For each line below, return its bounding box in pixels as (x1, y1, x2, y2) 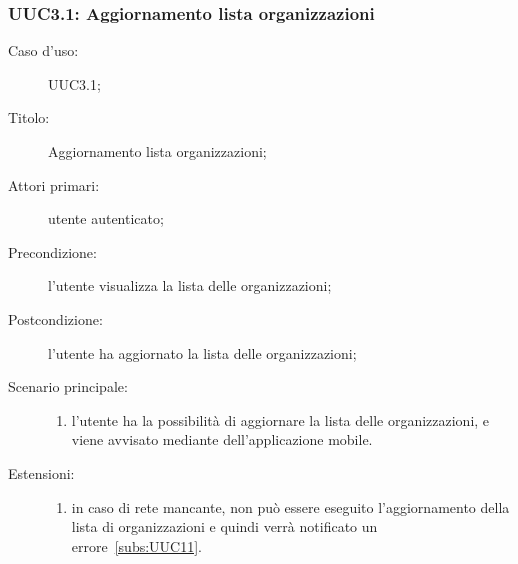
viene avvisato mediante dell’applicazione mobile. (71, 429, 373, 450)
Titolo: (8, 107, 50, 128)
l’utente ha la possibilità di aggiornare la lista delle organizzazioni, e (71, 409, 490, 430)
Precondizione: (8, 241, 97, 262)
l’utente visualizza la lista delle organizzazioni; (48, 275, 332, 296)
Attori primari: (8, 174, 100, 195)
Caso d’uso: (8, 40, 79, 61)
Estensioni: (8, 462, 75, 483)
